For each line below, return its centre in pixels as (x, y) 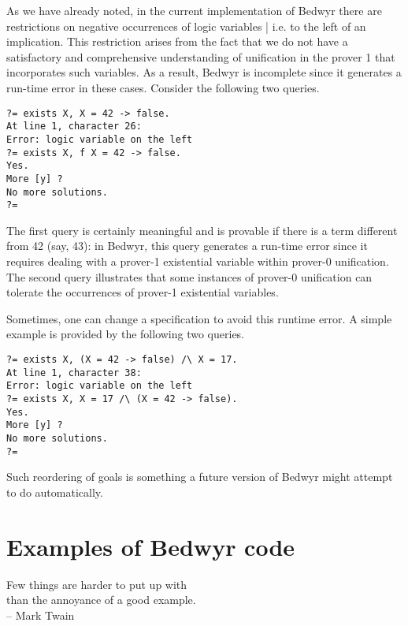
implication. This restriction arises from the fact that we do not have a (177, 41)
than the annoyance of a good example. (101, 600)
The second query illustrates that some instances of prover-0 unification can (189, 276)
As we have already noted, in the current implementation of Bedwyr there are (194, 10)
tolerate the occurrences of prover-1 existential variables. (143, 292)
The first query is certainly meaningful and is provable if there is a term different (202, 230)
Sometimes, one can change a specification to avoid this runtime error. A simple (199, 318)
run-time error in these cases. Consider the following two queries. (163, 87)
